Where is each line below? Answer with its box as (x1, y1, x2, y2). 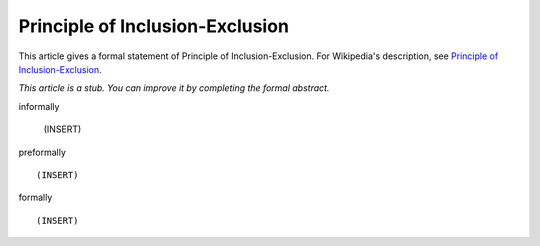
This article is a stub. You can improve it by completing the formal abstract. (18, 82, 330, 94)
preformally (18, 146, 67, 158)
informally (18, 100, 60, 112)
